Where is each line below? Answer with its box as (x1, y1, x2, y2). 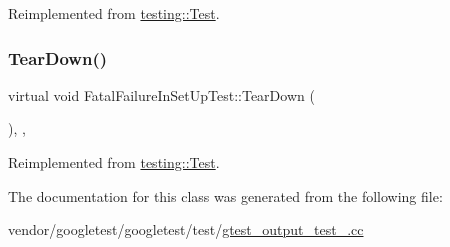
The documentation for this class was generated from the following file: (8, 185, 443, 206)
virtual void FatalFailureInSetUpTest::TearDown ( (8, 84, 315, 105)
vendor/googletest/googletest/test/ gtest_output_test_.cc (8, 219, 364, 240)
